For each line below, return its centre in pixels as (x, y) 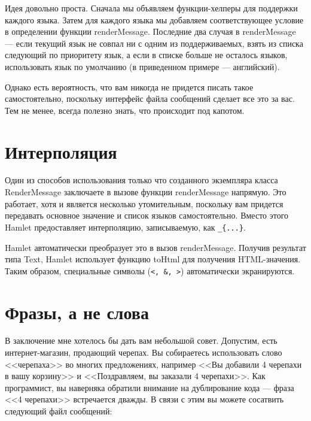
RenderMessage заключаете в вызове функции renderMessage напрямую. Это (146, 192)
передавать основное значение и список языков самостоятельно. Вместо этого (147, 215)
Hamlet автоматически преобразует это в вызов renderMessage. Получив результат (155, 247)
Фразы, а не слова (77, 312)
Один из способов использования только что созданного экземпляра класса (141, 180)
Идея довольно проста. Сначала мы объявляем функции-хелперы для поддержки (151, 8)
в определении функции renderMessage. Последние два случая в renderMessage (150, 31)
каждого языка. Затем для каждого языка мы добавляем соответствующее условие (154, 19)
